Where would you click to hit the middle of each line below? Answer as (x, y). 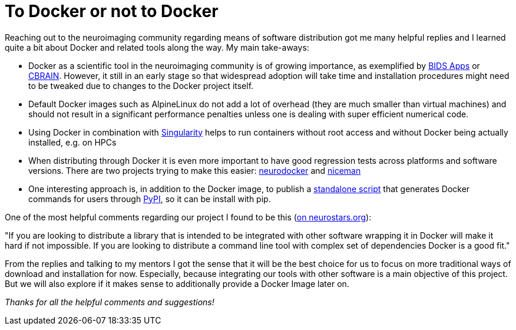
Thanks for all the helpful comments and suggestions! (110, 302)
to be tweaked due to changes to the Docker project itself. (141, 85)
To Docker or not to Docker (112, 11)
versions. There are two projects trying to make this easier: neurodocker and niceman (195, 170)
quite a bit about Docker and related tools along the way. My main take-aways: (157, 47)
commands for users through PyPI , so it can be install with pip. (150, 199)
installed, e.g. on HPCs (72, 142)
